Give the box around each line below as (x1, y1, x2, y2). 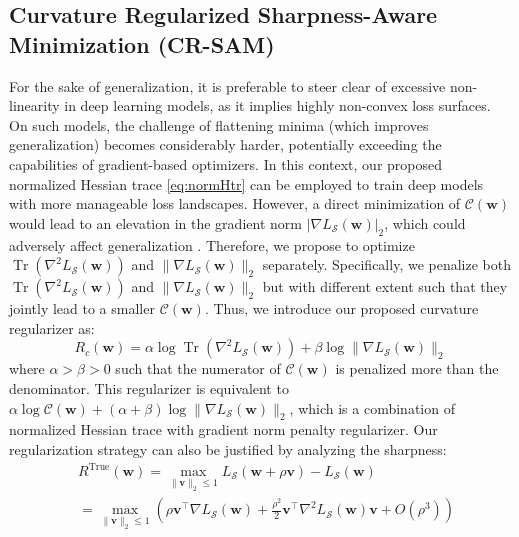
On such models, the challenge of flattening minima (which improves (9, 114, 429, 135)
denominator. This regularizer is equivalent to (9, 377, 289, 398)
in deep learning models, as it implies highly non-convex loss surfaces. (64, 95, 491, 116)
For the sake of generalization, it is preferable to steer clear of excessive (9, 75, 446, 96)
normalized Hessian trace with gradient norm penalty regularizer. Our (9, 419, 438, 440)
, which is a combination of (289, 397, 455, 418)
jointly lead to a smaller (9, 298, 155, 319)
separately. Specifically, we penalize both (262, 254, 511, 275)
